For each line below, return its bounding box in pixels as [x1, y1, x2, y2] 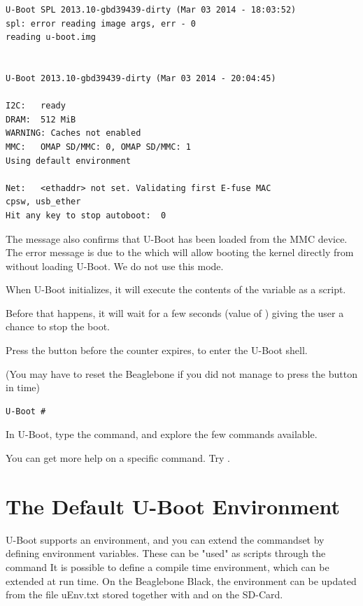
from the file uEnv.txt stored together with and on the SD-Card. [6, 587, 283, 602]
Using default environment [6, 155, 131, 166]
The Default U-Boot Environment [6, 491, 340, 520]
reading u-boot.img [6, 32, 96, 43]
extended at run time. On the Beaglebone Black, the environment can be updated [6, 573, 357, 588]
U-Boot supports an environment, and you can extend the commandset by [6, 532, 325, 547]
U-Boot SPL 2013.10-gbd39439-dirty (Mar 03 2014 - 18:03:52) [6, 5, 297, 15]
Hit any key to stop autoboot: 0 [6, 210, 166, 220]
